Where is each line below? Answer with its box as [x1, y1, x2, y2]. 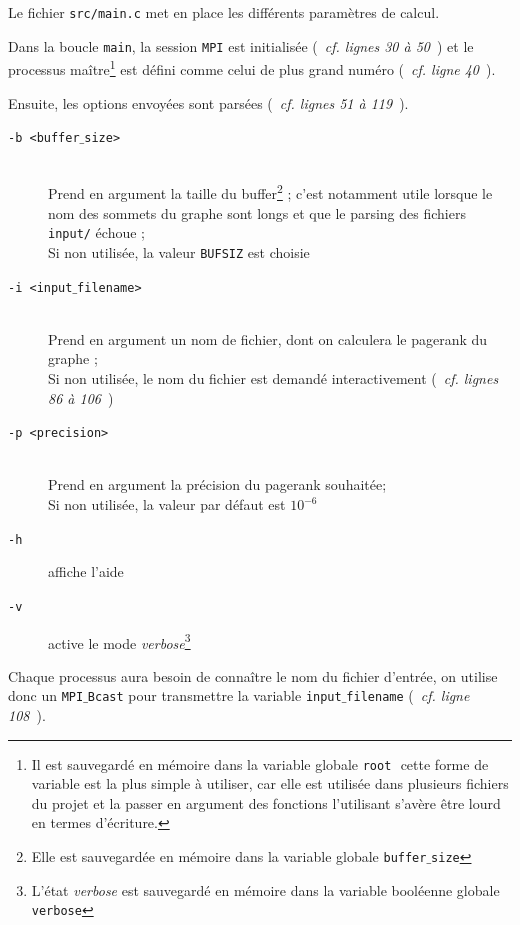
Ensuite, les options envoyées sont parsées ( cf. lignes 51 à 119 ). [8, 92, 409, 113]
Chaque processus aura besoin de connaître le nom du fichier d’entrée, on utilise [8, 665, 498, 686]
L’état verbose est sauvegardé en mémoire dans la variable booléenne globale [31, 879, 500, 900]
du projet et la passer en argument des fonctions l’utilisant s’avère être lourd [31, 792, 501, 813]
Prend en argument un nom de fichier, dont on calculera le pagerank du [48, 328, 488, 349]
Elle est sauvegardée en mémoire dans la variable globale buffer [31, 846, 427, 867]
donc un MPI [8, 685, 84, 706]
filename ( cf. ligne [346, 685, 470, 706]
